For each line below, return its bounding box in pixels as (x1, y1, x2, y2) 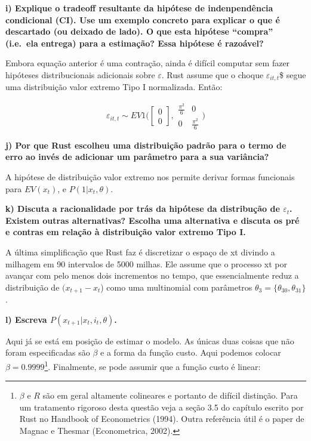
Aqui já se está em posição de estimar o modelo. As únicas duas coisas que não (5, 334, 294, 347)
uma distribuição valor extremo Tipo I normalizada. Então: (5, 81, 223, 93)
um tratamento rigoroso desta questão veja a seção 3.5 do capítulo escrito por (19, 400, 304, 413)
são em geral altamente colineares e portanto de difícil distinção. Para (42, 389, 298, 402)
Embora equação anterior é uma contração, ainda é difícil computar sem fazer (5, 57, 290, 69)
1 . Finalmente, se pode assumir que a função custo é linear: (44, 359, 261, 372)
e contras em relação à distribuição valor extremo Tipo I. (5, 226, 246, 238)
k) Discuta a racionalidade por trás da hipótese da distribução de (5, 202, 280, 215)
